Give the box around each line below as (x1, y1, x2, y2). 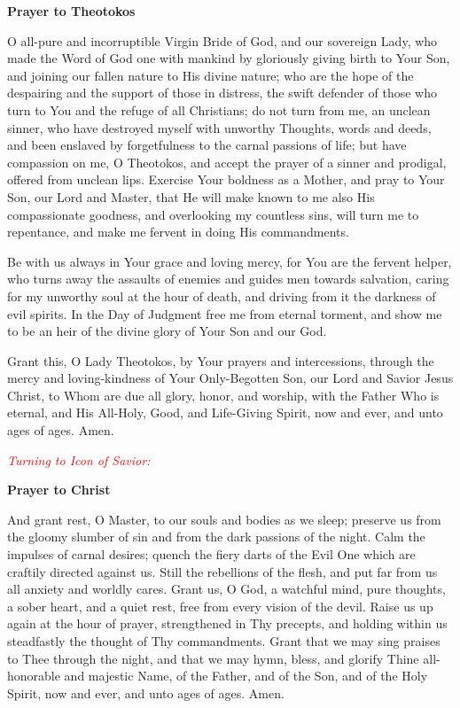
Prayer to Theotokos (7, 2, 136, 19)
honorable (7, 666, 60, 685)
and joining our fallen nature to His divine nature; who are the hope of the (7, 66, 414, 84)
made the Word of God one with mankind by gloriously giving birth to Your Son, (7, 49, 450, 67)
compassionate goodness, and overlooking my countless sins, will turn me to (7, 205, 419, 223)
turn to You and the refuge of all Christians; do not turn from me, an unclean (7, 100, 431, 119)
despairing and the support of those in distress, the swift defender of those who (7, 83, 437, 102)
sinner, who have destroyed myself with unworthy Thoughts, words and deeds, (7, 118, 432, 136)
